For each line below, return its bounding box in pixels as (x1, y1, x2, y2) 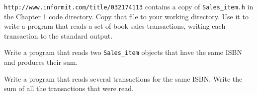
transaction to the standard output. (4, 30, 113, 41)
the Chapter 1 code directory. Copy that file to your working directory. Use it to (4, 11, 249, 21)
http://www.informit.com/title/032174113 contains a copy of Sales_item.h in (4, 1, 254, 11)
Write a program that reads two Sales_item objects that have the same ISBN (4, 47, 242, 57)
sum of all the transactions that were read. (4, 83, 134, 94)
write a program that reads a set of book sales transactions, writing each (4, 21, 226, 31)
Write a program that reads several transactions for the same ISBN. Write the (4, 73, 243, 84)
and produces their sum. (4, 57, 78, 67)
